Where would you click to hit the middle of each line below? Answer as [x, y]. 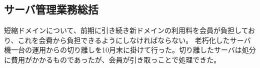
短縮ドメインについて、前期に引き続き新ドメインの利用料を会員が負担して [126, 30]
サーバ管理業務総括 [51, 9]
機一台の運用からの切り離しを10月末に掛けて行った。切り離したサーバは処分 [130, 50]
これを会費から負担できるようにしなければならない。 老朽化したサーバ [134, 40]
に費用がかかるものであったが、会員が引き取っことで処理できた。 [112, 59]
